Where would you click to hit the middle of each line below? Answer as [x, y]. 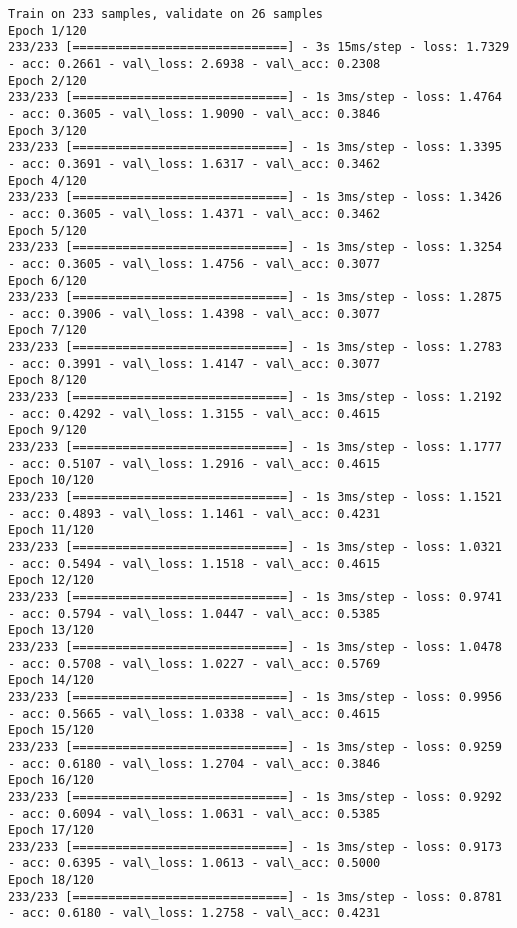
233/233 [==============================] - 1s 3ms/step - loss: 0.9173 [255, 846]
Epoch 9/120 [47, 430]
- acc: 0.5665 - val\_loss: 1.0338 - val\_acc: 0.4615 [194, 713]
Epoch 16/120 [51, 780]
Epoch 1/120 [47, 30]
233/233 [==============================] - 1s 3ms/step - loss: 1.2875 [255, 297]
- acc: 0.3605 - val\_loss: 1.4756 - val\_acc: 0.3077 [194, 263]
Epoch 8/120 [47, 380]
